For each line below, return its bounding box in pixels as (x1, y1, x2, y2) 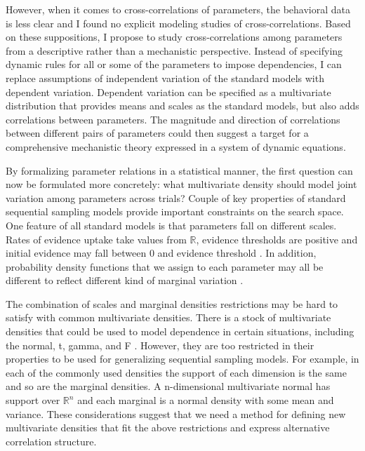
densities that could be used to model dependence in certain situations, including (6, 324, 354, 339)
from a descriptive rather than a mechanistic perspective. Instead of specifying (6, 43, 343, 58)
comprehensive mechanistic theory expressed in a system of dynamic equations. (6, 139, 346, 154)
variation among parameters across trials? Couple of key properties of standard (6, 190, 346, 205)
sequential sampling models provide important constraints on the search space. (6, 204, 344, 219)
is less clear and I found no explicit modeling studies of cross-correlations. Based (6, 15, 351, 30)
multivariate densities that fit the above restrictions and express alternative (6, 420, 330, 435)
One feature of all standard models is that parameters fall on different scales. (6, 217, 337, 232)
